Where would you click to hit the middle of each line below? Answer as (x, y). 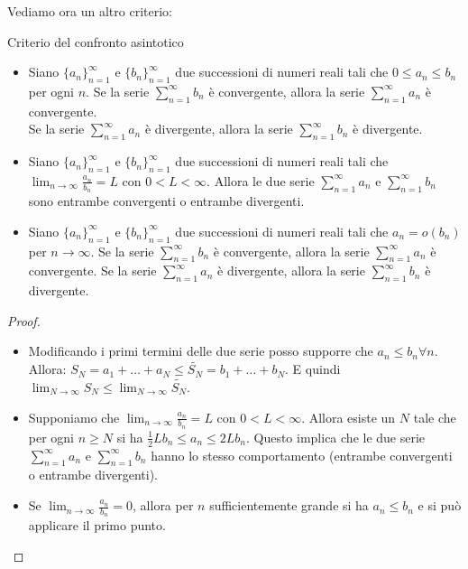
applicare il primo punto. (97, 525)
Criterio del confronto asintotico (96, 41)
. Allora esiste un (349, 417)
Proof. (24, 320)
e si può (440, 505)
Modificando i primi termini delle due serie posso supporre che (201, 351)
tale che (435, 417)
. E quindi (313, 369)
